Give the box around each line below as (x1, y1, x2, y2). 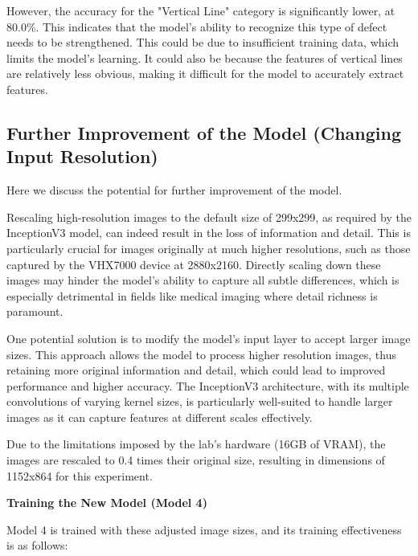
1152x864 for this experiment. (6, 467, 153, 484)
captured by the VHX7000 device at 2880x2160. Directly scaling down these (6, 256, 381, 272)
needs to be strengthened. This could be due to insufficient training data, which (6, 34, 400, 51)
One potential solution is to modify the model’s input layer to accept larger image (6, 329, 411, 346)
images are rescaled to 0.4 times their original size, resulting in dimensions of (6, 452, 385, 468)
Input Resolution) (6, 144, 158, 169)
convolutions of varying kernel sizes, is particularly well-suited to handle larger (6, 393, 393, 410)
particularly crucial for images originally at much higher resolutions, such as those (6, 239, 411, 256)
